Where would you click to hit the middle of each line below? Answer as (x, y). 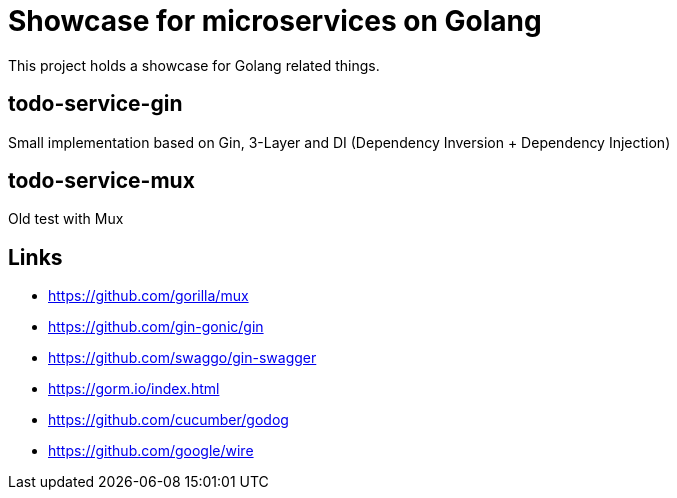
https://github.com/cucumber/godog (168, 420)
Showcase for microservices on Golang (275, 21)
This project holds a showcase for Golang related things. (194, 65)
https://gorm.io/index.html (134, 389)
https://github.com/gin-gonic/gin (156, 327)
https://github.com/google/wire (151, 451)
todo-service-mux (101, 181)
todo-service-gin (95, 104)
